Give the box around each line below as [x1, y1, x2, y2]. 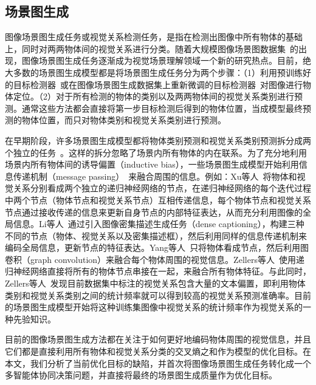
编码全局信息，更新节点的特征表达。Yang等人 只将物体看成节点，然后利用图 [5, 241, 309, 254]
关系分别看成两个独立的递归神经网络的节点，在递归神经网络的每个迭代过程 [13, 182, 311, 194]
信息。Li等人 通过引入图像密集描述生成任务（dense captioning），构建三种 [13, 217, 304, 230]
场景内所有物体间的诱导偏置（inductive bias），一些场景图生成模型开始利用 [5, 158, 299, 171]
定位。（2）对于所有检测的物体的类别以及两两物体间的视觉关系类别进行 [13, 90, 294, 103]
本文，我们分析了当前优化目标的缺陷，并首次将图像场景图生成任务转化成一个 [5, 356, 311, 369]
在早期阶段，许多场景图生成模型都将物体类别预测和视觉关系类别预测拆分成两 [5, 134, 311, 146]
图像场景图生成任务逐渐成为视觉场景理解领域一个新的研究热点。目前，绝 [21, 54, 311, 67]
